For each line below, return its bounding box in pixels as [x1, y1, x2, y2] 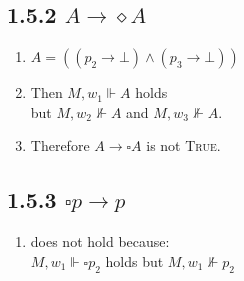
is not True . [146, 135, 221, 156]
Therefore [30, 135, 90, 156]
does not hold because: [30, 231, 170, 252]
